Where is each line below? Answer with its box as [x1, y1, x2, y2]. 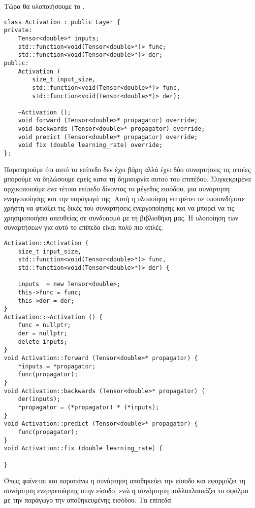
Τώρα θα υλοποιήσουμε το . [4, 1, 85, 11]
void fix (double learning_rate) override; [18, 142, 163, 149]
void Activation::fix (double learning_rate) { [4, 445, 163, 452]
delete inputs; [18, 338, 67, 345]
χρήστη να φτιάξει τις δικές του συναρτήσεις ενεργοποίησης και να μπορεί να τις [4, 203, 234, 213]
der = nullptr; [18, 330, 67, 337]
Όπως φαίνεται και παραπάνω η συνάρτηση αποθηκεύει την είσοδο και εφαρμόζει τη [4, 475, 246, 486]
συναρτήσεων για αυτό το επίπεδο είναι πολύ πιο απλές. [4, 222, 163, 232]
